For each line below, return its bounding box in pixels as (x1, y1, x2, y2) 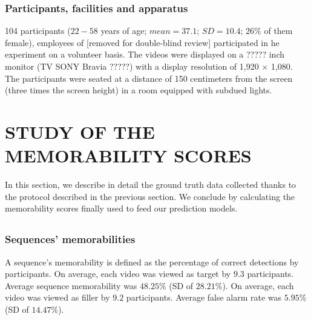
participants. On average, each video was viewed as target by (5, 267, 231, 280)
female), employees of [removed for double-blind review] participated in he (5, 36, 280, 48)
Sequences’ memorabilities (5, 232, 136, 247)
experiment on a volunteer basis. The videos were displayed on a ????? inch (5, 48, 284, 61)
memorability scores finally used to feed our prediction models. (5, 202, 238, 215)
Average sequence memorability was (5, 279, 137, 292)
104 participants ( (5, 24, 71, 37)
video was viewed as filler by (5, 291, 110, 304)
